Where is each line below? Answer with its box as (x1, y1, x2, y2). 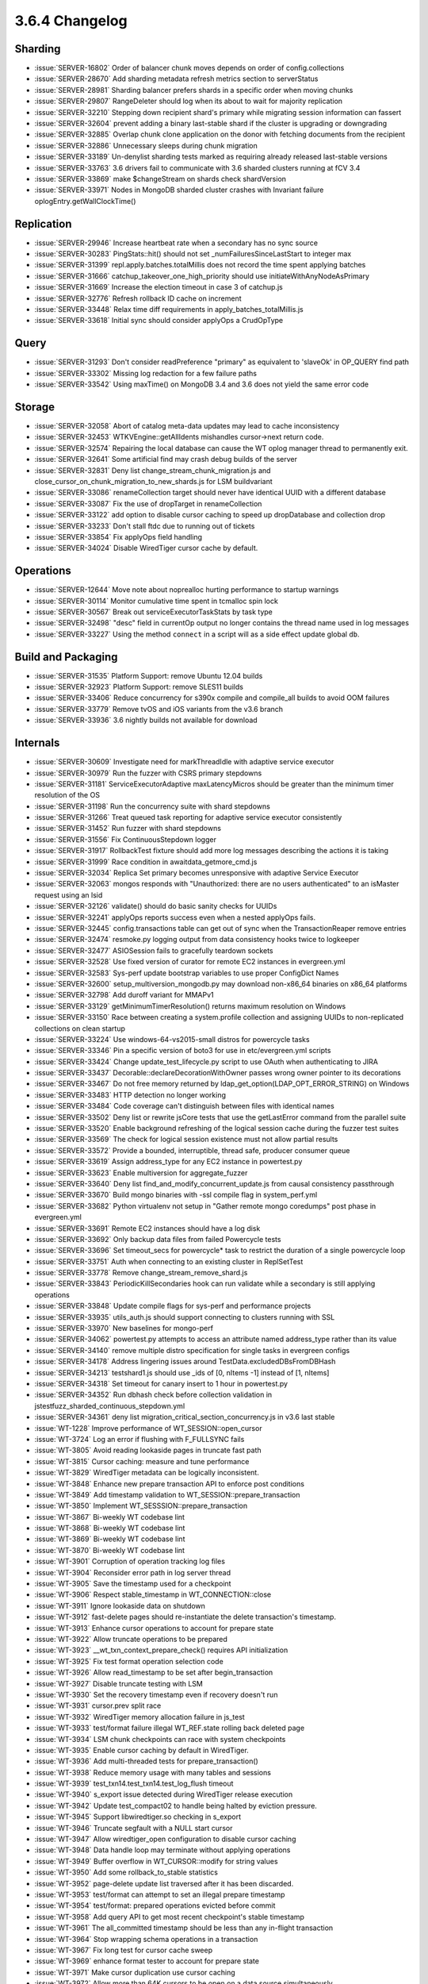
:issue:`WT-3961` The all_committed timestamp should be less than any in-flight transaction (34, 1923, 334, 1932)
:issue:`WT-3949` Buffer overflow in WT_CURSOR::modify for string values (34, 1856, 278, 1866)
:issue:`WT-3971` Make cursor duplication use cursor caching (34, 1967, 235, 1977)
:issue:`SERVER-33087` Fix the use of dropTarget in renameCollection (34, 498, 262, 508)
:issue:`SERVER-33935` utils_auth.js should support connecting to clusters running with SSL (34, 1312, 335, 1321)
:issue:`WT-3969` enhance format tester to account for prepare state (34, 1956, 259, 1966)
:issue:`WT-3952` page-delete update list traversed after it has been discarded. (34, 1878, 294, 1888)
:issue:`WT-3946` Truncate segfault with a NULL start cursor (34, 1823, 233, 1832)
